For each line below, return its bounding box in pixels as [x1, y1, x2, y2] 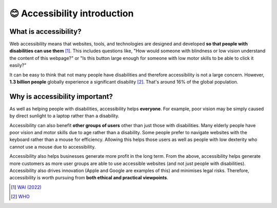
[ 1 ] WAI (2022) [11, 184, 42, 190]
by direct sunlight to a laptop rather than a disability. [9, 113, 120, 119]
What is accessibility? [9, 27, 82, 36]
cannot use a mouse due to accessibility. [9, 143, 96, 150]
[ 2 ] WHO [11, 194, 30, 200]
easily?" [9, 62, 27, 69]
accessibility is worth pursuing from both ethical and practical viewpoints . [9, 175, 169, 181]
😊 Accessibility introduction [9, 8, 134, 19]
